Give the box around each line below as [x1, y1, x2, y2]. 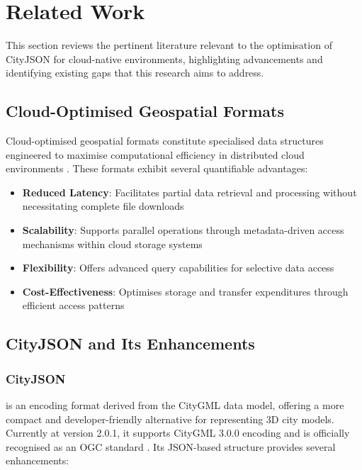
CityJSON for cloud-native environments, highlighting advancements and [6, 51, 323, 66]
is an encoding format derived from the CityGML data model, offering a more [6, 398, 344, 413]
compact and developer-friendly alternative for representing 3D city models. [6, 411, 334, 426]
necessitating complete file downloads [22, 198, 184, 213]
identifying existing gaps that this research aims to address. [6, 65, 264, 80]
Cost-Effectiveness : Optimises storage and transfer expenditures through [22, 284, 349, 298]
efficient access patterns [22, 298, 125, 313]
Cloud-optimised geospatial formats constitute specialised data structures [6, 133, 324, 148]
